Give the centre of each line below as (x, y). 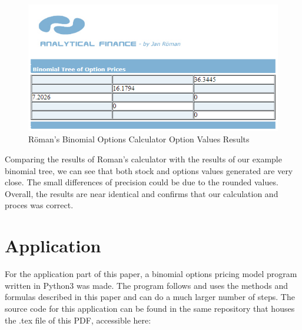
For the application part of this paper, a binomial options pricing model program (151, 274)
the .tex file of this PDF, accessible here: (78, 320)
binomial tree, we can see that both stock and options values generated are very (149, 170)
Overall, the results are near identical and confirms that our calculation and (142, 193)
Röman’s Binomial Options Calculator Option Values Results (139, 139)
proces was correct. (39, 205)
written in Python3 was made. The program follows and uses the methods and (146, 285)
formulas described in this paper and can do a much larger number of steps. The (150, 297)
